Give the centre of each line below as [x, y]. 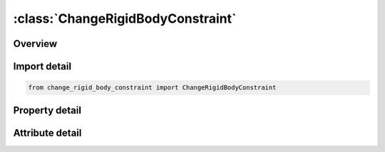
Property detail [47, 110]
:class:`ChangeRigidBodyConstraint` [125, 18]
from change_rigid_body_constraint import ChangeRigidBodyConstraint [152, 88]
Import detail [42, 66]
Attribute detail [47, 132]
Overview [35, 44]
